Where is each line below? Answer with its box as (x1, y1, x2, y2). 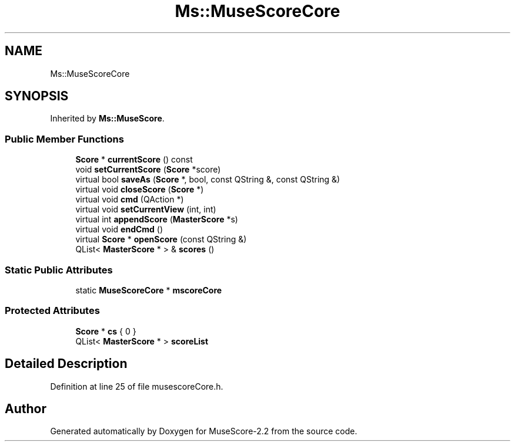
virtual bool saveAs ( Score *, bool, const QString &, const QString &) (75, 174, 340, 185)
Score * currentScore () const (75, 154, 193, 165)
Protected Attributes (5, 305, 100, 317)
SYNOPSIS (5, 89, 69, 104)
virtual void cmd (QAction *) (75, 194, 184, 205)
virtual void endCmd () (75, 224, 163, 235)
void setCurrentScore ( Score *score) (75, 164, 221, 175)
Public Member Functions (5, 133, 124, 145)
